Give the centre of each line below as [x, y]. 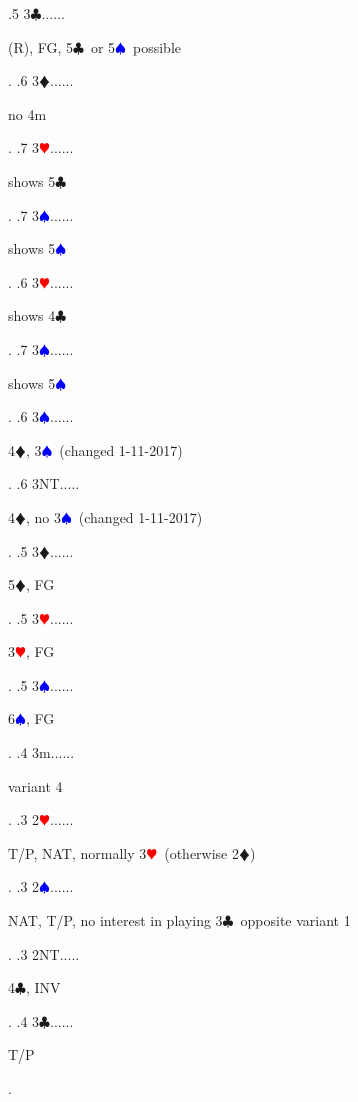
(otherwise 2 [201, 852]
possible [157, 46]
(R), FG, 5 [41, 46]
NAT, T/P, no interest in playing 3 [115, 920]
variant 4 [35, 785]
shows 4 [32, 315]
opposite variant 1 [295, 920]
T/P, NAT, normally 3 [77, 852]
